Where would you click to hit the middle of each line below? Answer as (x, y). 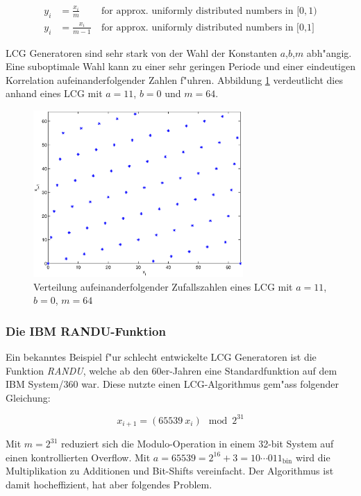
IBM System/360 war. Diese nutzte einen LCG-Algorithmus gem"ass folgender (173, 384)
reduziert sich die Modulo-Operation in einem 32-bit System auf (198, 444)
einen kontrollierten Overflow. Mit (78, 457)
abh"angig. (329, 52)
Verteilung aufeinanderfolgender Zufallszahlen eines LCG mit (163, 286)
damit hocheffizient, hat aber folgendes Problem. (109, 485)
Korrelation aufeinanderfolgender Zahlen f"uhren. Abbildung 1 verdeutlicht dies (174, 79)
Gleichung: (28, 397)
